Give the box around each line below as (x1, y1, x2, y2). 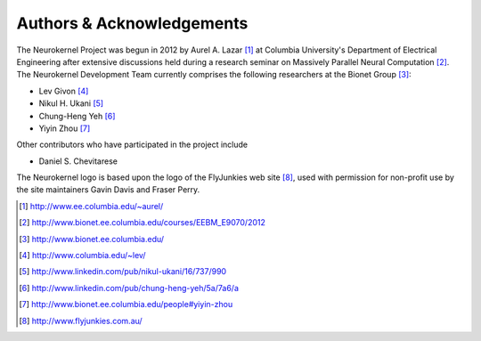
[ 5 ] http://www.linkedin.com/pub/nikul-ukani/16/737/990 (19, 266, 227, 277)
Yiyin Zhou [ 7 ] (38, 123, 91, 134)
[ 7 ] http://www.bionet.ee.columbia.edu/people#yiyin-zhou (19, 299, 233, 310)
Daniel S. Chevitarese (38, 156, 118, 166)
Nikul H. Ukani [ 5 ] (38, 98, 104, 109)
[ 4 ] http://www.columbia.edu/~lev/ (19, 250, 146, 261)
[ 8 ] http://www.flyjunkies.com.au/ (19, 315, 143, 326)
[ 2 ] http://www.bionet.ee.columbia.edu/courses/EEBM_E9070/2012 (19, 217, 266, 228)
